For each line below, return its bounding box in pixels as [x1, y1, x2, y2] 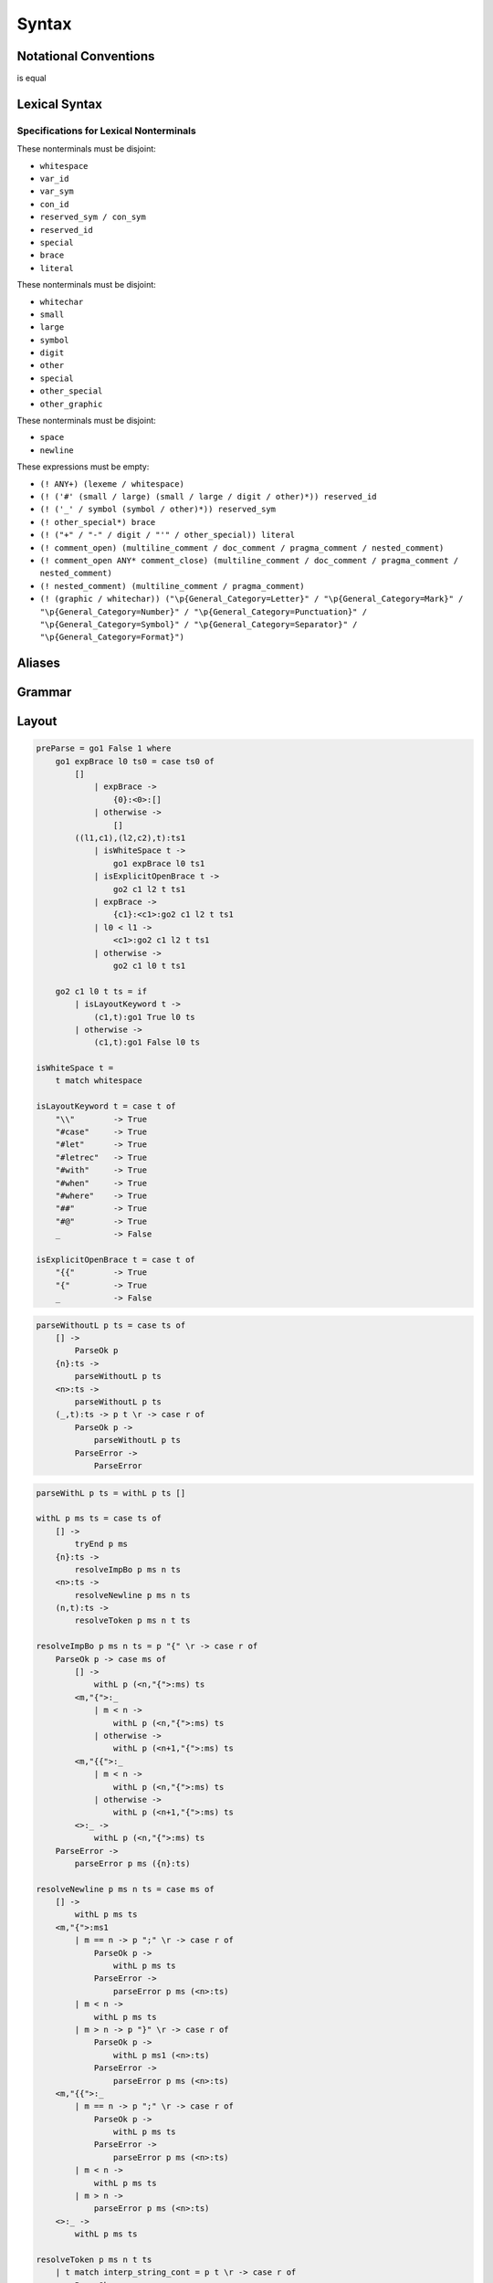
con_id [39, 199, 69, 209]
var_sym [39, 186, 75, 196]
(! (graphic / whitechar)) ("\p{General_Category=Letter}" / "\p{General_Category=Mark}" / [39, 594, 464, 605]
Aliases [16, 656, 61, 671]
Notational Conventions [16, 48, 155, 64]
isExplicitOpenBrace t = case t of [36, 1254, 195, 1265]
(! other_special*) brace [39, 517, 156, 527]
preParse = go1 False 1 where [36, 743, 172, 753]
